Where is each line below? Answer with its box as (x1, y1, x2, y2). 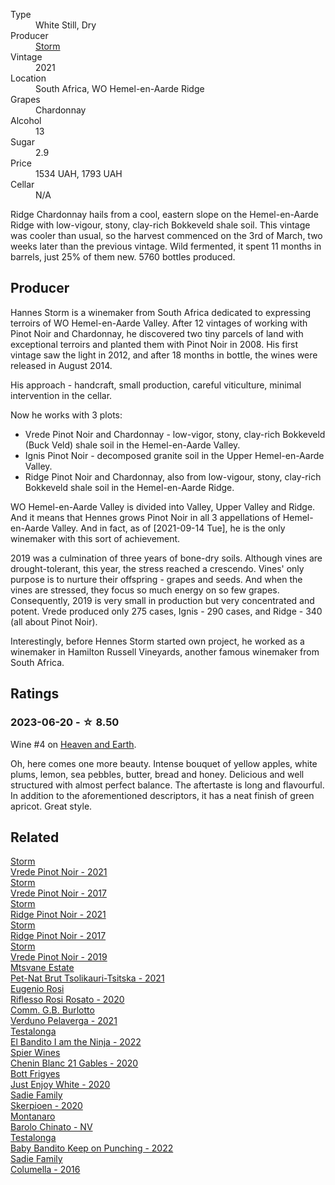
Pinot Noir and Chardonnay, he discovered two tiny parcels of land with (10, 327, 304, 339)
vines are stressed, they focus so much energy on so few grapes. (10, 584, 280, 596)
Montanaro (10, 1110, 56, 1123)
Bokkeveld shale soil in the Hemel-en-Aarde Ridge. (24, 481, 235, 493)
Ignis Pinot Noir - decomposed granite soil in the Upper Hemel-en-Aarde (24, 449, 325, 461)
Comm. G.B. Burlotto (10, 1004, 95, 1016)
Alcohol (10, 115, 42, 126)
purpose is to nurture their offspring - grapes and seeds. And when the (10, 573, 303, 585)
